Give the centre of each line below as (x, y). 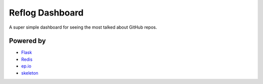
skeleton (30, 73)
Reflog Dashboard (46, 13)
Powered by (28, 41)
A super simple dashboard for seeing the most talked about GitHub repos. (83, 27)
